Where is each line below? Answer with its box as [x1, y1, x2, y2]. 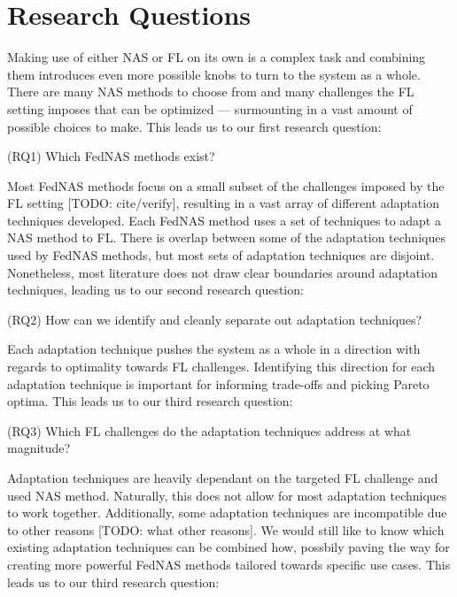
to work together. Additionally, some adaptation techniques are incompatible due [7, 503, 447, 522]
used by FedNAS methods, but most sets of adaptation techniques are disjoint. [7, 246, 435, 264]
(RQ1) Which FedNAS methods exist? [7, 147, 215, 165]
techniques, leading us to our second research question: [7, 280, 304, 299]
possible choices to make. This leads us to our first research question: [7, 117, 382, 135]
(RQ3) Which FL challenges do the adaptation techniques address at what [7, 421, 412, 440]
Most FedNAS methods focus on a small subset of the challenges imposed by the [7, 176, 445, 195]
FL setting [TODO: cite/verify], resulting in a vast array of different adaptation [7, 194, 439, 212]
